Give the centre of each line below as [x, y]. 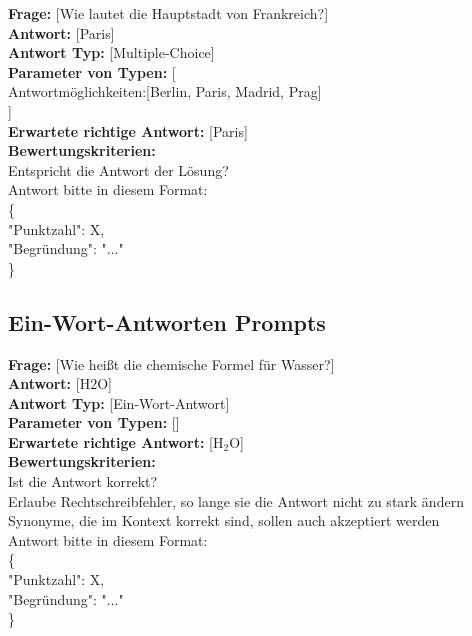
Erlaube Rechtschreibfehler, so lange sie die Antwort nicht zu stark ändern [236, 500]
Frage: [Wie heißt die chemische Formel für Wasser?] [171, 363]
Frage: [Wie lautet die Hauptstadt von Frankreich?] [168, 13]
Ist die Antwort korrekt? [83, 481]
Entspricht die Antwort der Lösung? [118, 169]
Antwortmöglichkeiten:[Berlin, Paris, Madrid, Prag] [165, 91]
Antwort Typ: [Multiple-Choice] [111, 52]
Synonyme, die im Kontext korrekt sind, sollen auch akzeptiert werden [224, 520]
